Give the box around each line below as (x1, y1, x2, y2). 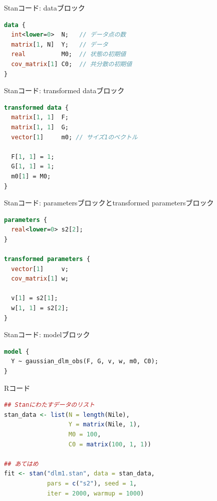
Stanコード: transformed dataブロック (4, 85, 125, 96)
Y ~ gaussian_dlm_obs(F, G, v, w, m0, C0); (11, 358, 158, 365)
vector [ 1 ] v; (11, 265, 69, 273)
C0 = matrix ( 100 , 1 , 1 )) (68, 440, 151, 448)
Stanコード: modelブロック (4, 329, 90, 340)
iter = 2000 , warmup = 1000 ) (47, 489, 144, 497)
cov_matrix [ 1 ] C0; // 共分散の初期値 (11, 60, 132, 68)
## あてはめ (4, 460, 39, 467)
